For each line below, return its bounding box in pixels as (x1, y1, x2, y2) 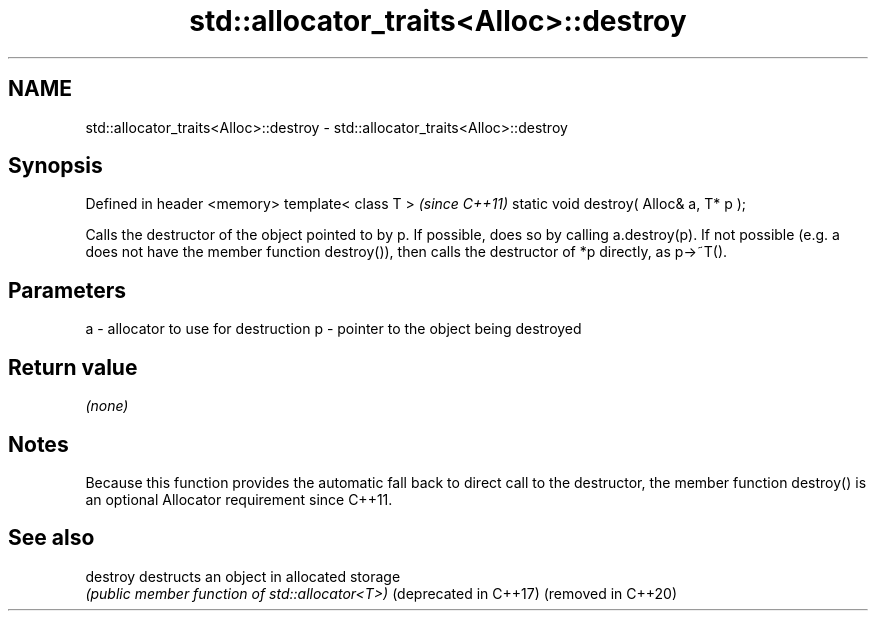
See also (8, 525, 95, 551)
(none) (85, 397, 129, 415)
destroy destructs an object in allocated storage (85, 567, 401, 585)
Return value (8, 354, 138, 380)
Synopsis (8, 153, 103, 179)
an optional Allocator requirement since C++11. (85, 490, 393, 508)
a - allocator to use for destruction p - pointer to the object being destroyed (85, 320, 582, 338)
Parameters (8, 277, 126, 303)
